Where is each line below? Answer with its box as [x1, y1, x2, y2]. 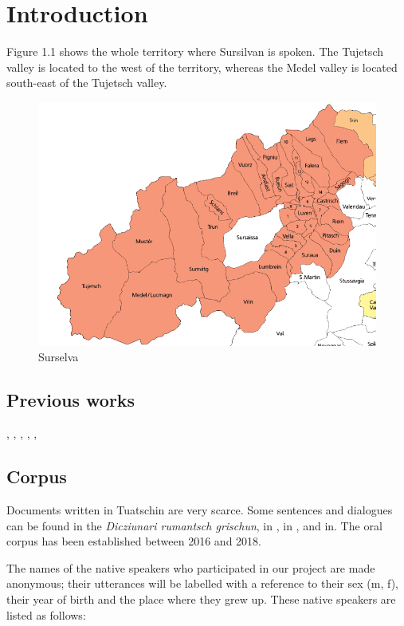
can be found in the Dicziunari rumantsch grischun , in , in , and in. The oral [6, 517, 382, 533]
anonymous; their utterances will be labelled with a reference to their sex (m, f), [6, 575, 398, 592]
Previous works [6, 388, 135, 412]
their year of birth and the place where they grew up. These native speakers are [6, 591, 396, 608]
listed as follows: [6, 606, 86, 623]
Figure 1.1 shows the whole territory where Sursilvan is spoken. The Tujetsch [6, 43, 383, 60]
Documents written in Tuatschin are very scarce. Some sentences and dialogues [6, 502, 393, 518]
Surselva [38, 348, 79, 365]
